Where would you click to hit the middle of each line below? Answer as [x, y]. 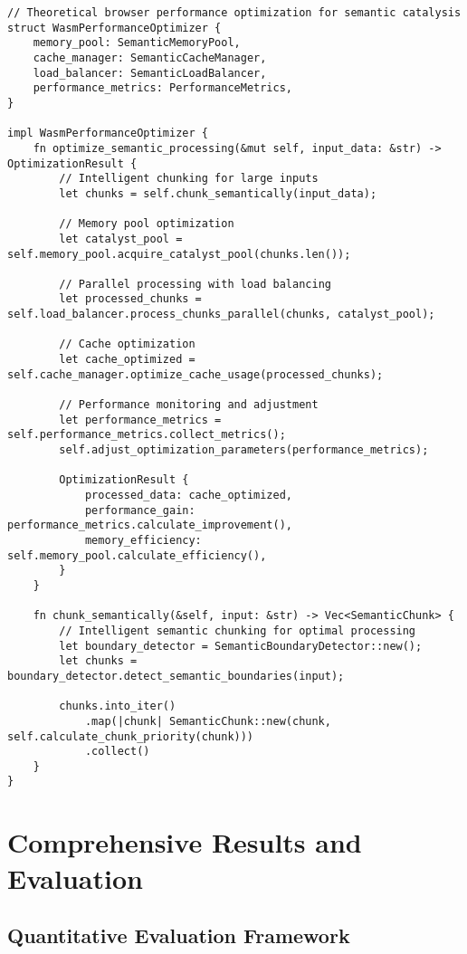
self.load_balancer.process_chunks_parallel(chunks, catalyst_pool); [221, 315]
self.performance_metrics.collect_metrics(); [147, 435]
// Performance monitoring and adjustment [189, 405]
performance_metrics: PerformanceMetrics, [162, 88]
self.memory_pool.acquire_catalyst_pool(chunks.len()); [179, 254]
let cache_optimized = [127, 360]
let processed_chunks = [130, 299]
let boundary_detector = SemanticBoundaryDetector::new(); [241, 646]
